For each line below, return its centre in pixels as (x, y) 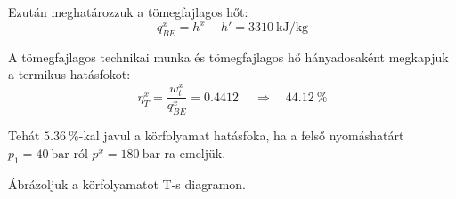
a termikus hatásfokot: (69, 74)
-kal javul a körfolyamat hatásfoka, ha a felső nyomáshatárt (241, 135)
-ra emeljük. (193, 152)
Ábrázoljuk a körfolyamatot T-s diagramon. (127, 183)
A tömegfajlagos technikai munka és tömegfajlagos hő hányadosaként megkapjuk (228, 56)
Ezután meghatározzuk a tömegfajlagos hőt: (128, 12)
